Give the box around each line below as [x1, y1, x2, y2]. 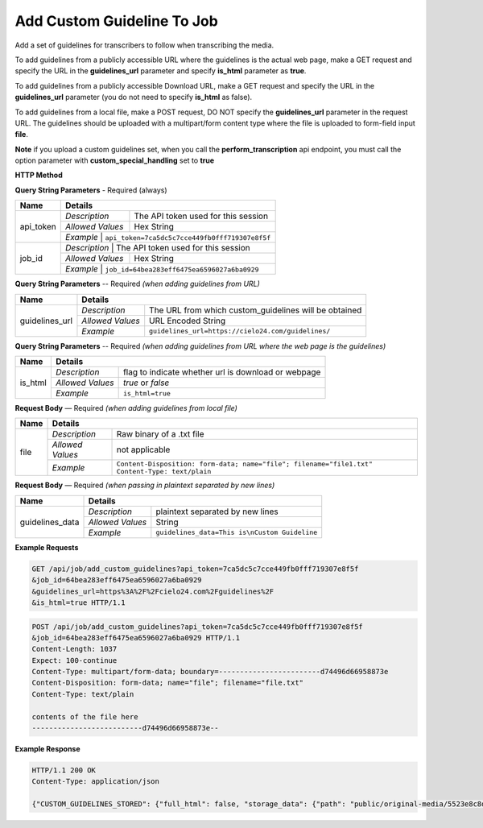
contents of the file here [31, 712, 138, 721]
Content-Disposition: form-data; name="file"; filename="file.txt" [31, 678, 304, 688]
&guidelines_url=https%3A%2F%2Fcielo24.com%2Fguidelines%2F [31, 586, 275, 596]
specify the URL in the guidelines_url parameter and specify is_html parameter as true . [14, 66, 307, 76]
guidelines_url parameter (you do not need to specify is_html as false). [14, 93, 253, 102]
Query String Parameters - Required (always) [14, 185, 168, 195]
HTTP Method [14, 170, 64, 180]
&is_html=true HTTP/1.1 [31, 598, 126, 607]
